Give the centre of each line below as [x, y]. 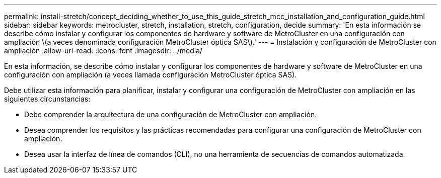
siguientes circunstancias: [47, 99]
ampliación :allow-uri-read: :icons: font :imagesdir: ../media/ [103, 51]
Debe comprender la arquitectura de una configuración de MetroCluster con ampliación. [171, 114]
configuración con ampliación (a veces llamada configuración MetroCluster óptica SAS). [151, 75]
